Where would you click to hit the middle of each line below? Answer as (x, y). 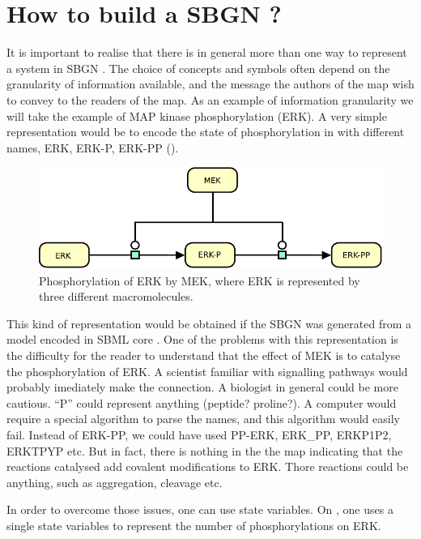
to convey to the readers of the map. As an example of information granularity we (210, 99)
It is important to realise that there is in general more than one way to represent (207, 52)
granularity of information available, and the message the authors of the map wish (210, 84)
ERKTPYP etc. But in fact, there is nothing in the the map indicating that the (205, 450)
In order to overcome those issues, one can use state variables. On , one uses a (200, 509)
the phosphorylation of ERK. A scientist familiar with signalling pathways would (207, 371)
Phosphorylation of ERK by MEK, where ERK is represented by (200, 280)
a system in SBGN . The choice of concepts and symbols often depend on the (198, 68)
